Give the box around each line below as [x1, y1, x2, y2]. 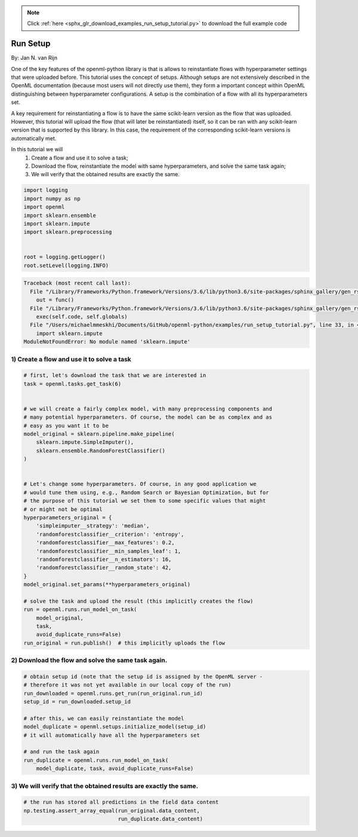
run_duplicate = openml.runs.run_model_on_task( [23, 756, 169, 764]
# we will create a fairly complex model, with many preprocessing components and [23, 405, 273, 412]
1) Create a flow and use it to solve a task [11, 355, 131, 363]
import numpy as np [23, 195, 81, 202]
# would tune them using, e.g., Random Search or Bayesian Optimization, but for [23, 489, 270, 496]
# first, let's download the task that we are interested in [23, 372, 206, 379]
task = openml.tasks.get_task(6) [23, 380, 122, 387]
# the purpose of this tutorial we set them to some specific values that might [23, 498, 266, 504]
